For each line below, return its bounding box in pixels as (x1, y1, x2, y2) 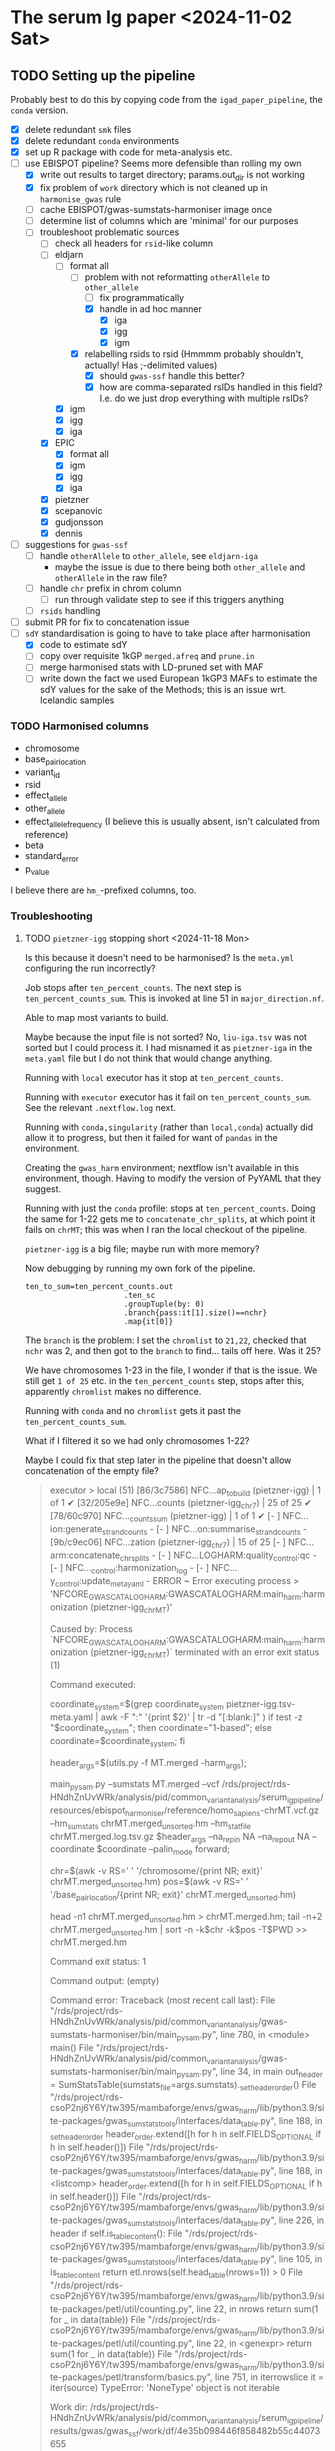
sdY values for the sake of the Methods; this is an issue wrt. (39, 684, 287, 696)
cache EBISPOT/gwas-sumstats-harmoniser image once (39, 204, 273, 216)
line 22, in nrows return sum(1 (196, 2302, 319, 2315)
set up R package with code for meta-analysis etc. (24, 146, 233, 158)
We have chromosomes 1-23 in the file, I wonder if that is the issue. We (24, 1364, 318, 1376)
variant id (24, 766, 60, 780)
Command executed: (49, 1679, 137, 1691)
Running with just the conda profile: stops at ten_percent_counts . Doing (24, 1202, 316, 1214)
